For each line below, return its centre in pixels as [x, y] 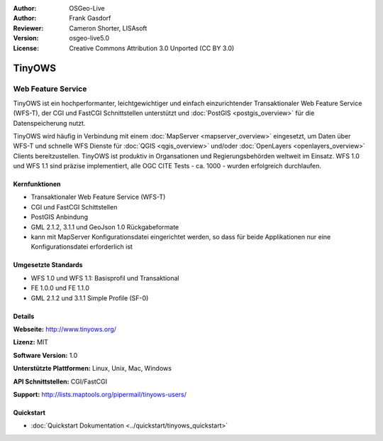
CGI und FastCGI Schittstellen [74, 207]
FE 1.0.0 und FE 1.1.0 [60, 288]
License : [26, 48]
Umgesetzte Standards [48, 265]
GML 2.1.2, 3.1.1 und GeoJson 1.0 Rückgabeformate [105, 227]
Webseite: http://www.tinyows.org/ [65, 329]
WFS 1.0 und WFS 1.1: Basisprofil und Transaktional [105, 278]
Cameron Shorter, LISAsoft [108, 28]
